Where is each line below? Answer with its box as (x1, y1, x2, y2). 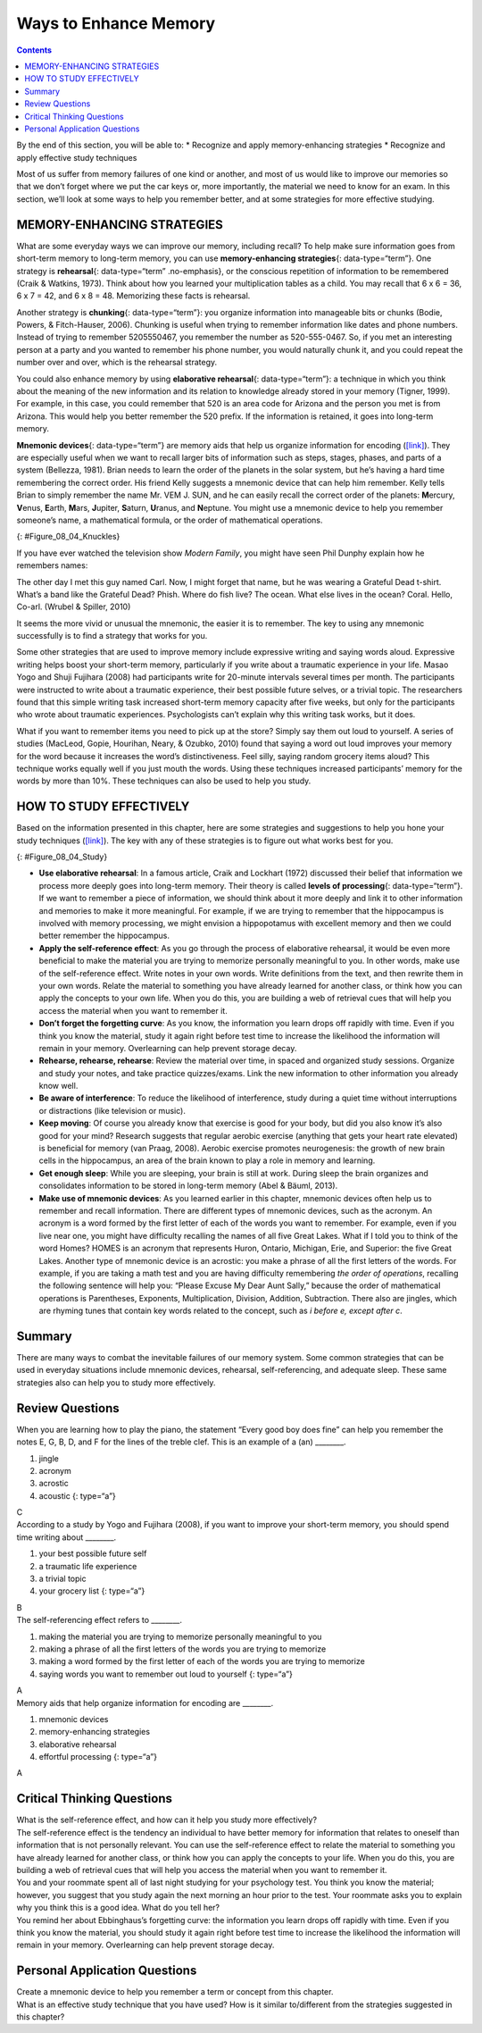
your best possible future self (38, 1548, 147, 1559)
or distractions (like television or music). (38, 1105, 187, 1116)
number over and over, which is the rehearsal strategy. (16, 357, 218, 368)
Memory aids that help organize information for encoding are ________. (16, 1697, 274, 1708)
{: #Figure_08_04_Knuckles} (16, 531, 120, 542)
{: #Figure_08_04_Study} (16, 851, 108, 862)
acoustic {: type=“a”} (38, 1490, 116, 1501)
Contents (16, 45, 53, 55)
